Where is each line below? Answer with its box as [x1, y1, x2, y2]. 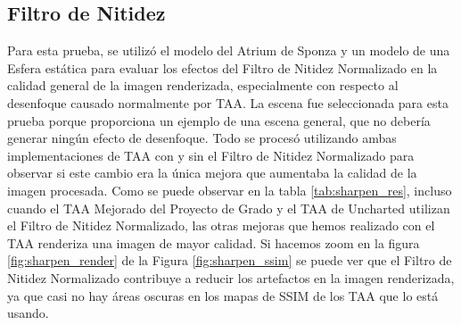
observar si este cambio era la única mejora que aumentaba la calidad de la [7, 163, 417, 182]
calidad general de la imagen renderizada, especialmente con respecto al [7, 76, 399, 95]
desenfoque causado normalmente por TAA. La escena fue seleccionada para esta [7, 93, 449, 112]
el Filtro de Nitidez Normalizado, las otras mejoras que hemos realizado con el [7, 216, 435, 235]
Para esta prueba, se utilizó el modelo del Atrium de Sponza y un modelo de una [7, 41, 450, 60]
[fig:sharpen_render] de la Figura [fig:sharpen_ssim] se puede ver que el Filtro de [7, 251, 452, 270]
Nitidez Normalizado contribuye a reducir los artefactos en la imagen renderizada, [7, 268, 455, 287]
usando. [7, 304, 49, 322]
